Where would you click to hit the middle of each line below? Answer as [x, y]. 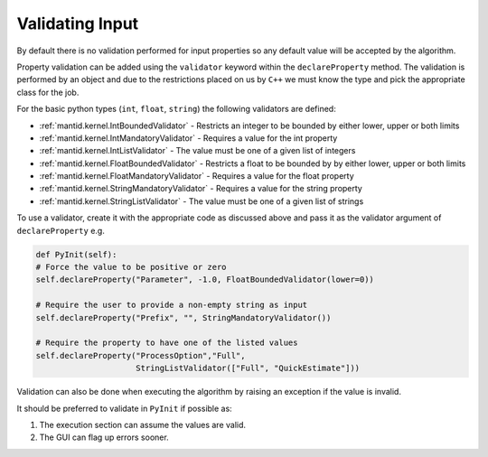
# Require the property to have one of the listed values [167, 343]
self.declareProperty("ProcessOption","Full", [141, 355]
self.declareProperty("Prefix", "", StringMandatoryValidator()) [183, 317]
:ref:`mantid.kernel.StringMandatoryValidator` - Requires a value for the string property [201, 189]
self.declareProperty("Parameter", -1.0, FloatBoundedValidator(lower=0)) [205, 280]
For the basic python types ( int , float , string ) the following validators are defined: [176, 109]
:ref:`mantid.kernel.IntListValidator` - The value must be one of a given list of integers [197, 151]
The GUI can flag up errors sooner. [104, 437]
